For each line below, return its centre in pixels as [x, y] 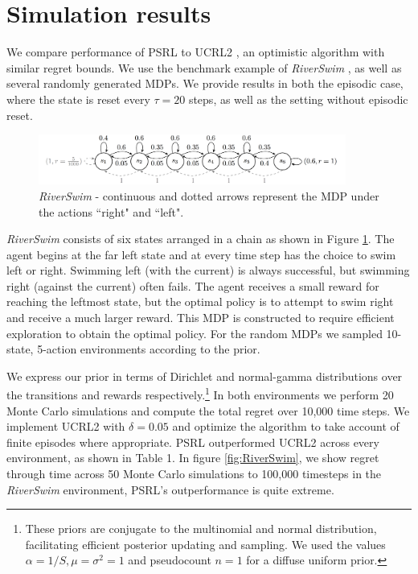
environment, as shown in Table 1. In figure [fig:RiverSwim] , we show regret [193, 458]
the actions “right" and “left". [111, 211]
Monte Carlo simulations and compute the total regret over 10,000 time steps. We [208, 410]
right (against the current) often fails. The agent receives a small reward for [193, 285]
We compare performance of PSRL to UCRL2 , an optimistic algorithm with [196, 52]
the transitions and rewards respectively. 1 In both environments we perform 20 [200, 394]
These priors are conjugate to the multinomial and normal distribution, [201, 529]
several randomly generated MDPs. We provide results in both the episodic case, [205, 83]
